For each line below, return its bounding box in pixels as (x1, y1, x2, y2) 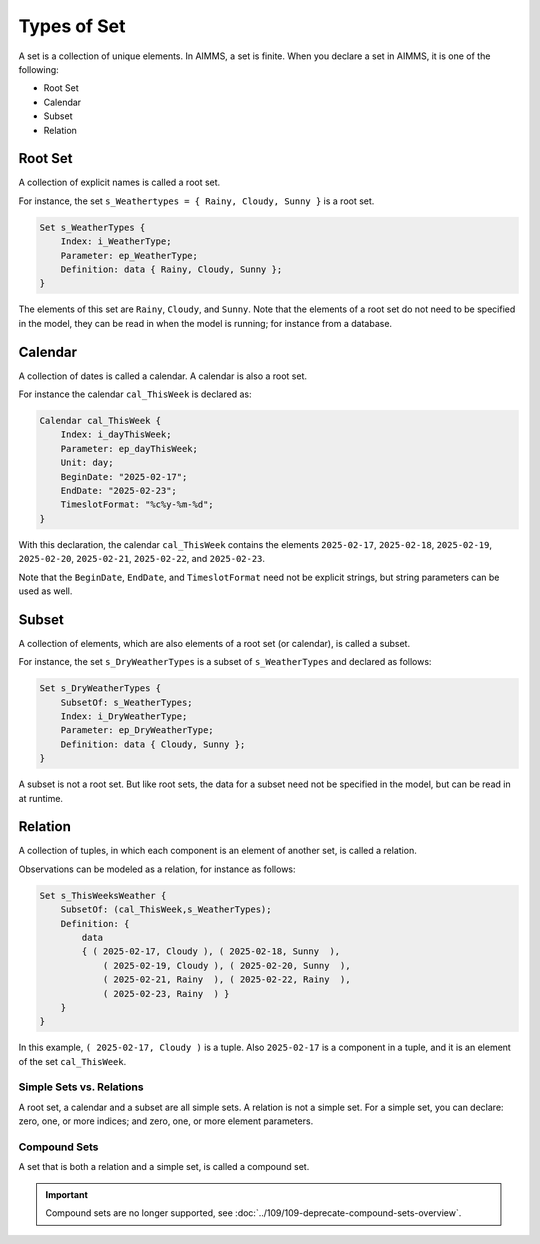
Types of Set (18, 15, 126, 37)
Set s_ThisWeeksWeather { (39, 890, 167, 901)
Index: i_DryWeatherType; (60, 710, 188, 722)
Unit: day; (60, 457, 114, 469)
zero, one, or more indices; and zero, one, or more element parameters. (18, 1115, 314, 1127)
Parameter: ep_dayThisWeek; (60, 443, 199, 454)
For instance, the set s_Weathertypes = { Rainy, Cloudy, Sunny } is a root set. (18, 195, 375, 207)
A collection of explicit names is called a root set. (18, 176, 221, 189)
